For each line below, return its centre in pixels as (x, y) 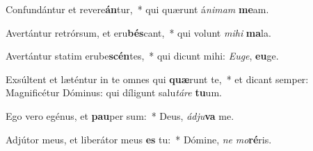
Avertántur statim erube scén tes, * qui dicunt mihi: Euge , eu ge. (142, 56)
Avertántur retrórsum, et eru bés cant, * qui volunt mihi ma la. (138, 32)
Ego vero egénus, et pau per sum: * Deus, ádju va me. (120, 115)
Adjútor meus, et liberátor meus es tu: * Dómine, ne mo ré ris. (139, 139)
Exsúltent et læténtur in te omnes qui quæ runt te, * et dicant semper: (157, 79)
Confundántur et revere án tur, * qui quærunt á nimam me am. (137, 9)
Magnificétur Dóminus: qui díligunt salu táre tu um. (114, 92)
